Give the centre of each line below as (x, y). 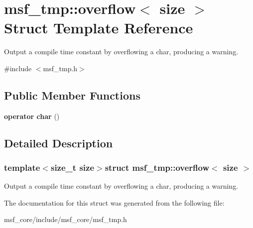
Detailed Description (59, 143)
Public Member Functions (72, 95)
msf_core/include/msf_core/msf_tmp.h (65, 219)
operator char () (32, 116)
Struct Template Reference (99, 28)
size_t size (72, 167)
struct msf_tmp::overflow (157, 167)
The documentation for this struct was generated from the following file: (114, 202)
